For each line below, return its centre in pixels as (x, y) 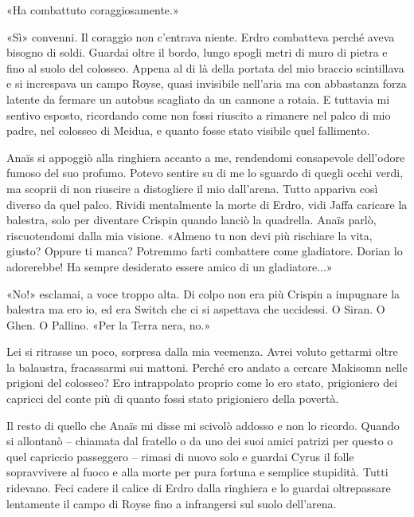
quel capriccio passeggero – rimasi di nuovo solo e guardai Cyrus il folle (180, 456)
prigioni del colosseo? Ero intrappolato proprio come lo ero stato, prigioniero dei (202, 383)
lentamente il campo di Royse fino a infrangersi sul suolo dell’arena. (172, 503)
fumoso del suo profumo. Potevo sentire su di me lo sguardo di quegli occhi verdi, (205, 173)
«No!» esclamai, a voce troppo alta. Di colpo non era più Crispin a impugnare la (203, 293)
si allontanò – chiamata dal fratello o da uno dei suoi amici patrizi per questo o (200, 441)
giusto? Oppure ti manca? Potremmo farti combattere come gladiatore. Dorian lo (205, 251)
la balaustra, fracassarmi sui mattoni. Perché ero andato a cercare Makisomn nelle (207, 367)
